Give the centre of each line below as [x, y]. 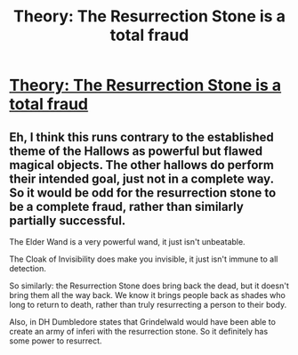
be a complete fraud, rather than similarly [127, 206]
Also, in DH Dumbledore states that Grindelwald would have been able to [142, 322]
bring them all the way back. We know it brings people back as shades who [148, 295]
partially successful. [68, 220]
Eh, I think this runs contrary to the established [141, 137]
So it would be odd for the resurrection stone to [143, 193]
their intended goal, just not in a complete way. [141, 178]
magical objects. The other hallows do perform [141, 165]
